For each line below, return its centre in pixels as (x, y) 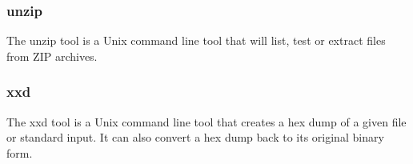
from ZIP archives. (52, 56)
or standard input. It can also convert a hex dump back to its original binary (195, 137)
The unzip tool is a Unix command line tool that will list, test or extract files (196, 40)
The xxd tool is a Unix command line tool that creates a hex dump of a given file (206, 121)
